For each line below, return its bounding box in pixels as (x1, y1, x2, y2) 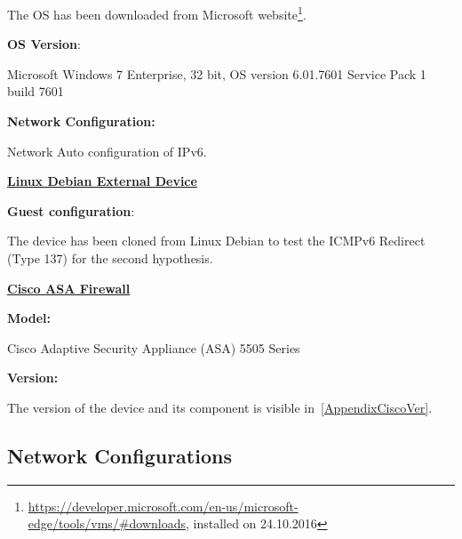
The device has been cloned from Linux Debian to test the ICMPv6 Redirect (7, 231, 426, 250)
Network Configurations (7, 441, 232, 469)
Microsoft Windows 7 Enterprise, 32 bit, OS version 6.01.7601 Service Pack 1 (7, 64, 426, 83)
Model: (7, 309, 52, 327)
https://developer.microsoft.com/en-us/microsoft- (28, 496, 299, 515)
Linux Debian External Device (7, 172, 197, 190)
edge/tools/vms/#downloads (28, 514, 186, 533)
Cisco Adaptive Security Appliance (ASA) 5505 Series (7, 338, 300, 357)
